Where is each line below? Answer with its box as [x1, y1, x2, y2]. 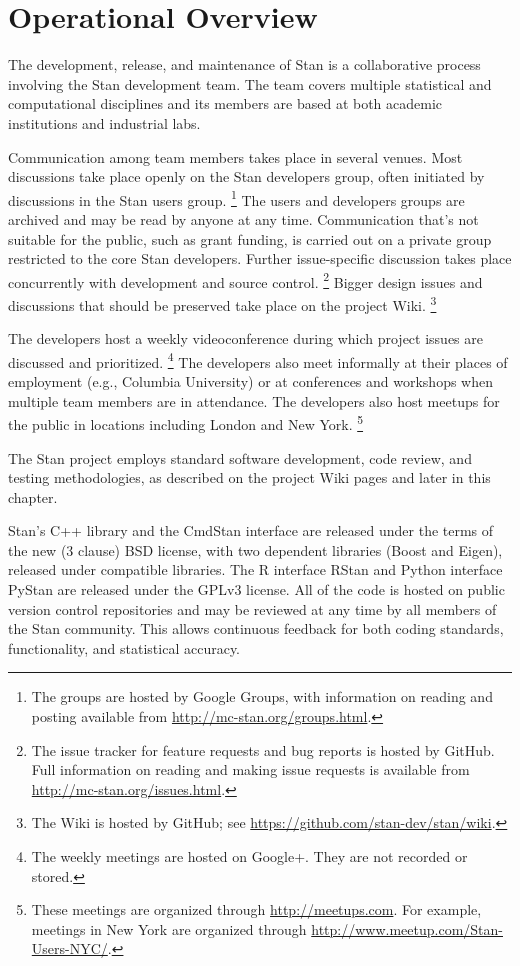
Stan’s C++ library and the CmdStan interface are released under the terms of [8, 520, 494, 541]
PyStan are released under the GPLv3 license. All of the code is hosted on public [8, 579, 505, 600]
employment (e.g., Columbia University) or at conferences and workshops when [8, 371, 493, 392]
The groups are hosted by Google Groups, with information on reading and [31, 686, 493, 707]
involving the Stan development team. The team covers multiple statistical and [8, 73, 492, 94]
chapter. [8, 486, 58, 507]
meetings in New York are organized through [31, 918, 307, 939]
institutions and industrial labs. [8, 112, 201, 133]
